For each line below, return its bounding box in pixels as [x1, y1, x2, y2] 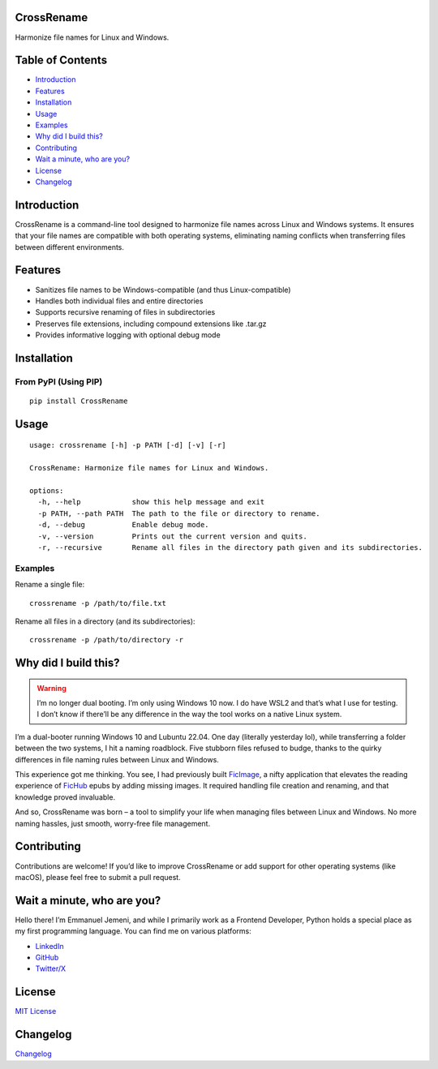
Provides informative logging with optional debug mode [35, 330, 221, 340]
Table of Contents [15, 54, 108, 67]
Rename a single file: [15, 580, 85, 590]
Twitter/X [35, 964, 67, 973]
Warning [36, 683, 67, 693]
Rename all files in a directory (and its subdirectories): [15, 616, 195, 626]
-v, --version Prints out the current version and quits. [37, 531, 307, 541]
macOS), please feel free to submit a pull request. [15, 872, 182, 882]
